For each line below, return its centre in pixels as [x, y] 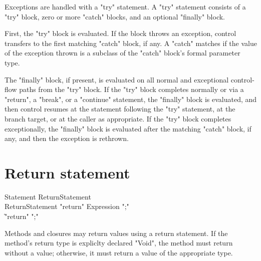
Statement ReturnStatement [48, 196]
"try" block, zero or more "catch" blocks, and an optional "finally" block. [115, 16]
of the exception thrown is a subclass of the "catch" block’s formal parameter [122, 53]
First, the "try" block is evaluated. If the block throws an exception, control [120, 33]
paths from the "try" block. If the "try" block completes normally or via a [132, 89]
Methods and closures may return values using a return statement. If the [116, 233]
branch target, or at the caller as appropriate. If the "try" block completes [118, 118]
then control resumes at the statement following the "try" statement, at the [120, 109]
